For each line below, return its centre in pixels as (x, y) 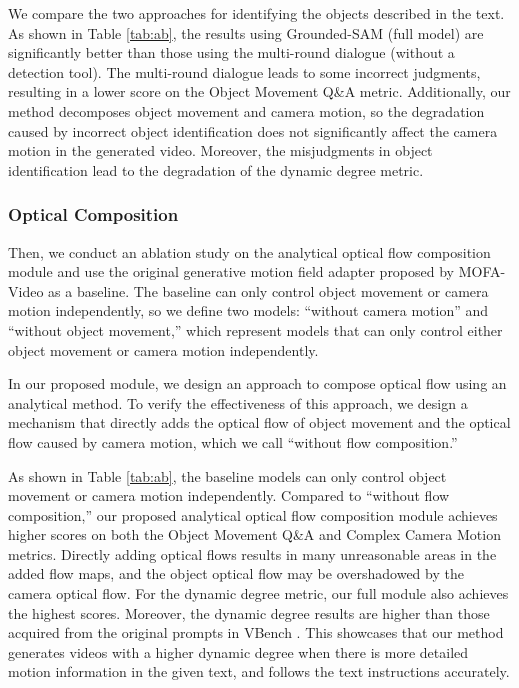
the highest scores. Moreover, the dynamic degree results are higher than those (249, 612)
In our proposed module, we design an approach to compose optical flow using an (257, 383)
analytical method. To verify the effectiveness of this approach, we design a (238, 402)
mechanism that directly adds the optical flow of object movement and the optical (259, 422)
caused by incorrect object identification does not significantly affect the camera (253, 130)
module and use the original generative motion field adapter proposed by (231, 271)
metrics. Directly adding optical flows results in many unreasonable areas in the (252, 553)
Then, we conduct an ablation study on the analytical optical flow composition (249, 251)
